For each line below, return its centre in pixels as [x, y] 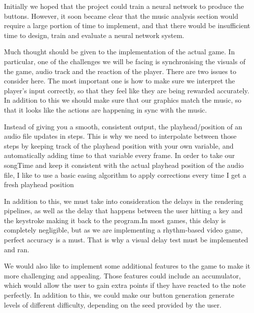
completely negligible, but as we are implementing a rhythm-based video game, [123, 230]
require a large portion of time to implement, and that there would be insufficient [127, 25]
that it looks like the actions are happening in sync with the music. [106, 109]
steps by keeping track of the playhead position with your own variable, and [119, 145]
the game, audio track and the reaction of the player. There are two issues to [120, 71]
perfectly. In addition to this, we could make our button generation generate [119, 295]
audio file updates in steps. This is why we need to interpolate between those [120, 136]
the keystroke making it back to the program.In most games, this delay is [115, 220]
